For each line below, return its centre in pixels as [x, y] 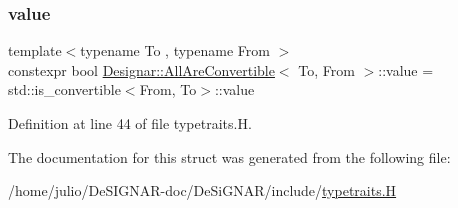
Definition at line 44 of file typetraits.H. [130, 123]
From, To [168, 89]
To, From [326, 69]
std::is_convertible [64, 89]
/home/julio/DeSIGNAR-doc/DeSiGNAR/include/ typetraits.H [202, 190]
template [35, 50]
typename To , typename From [175, 50]
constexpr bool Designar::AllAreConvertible [141, 69]
